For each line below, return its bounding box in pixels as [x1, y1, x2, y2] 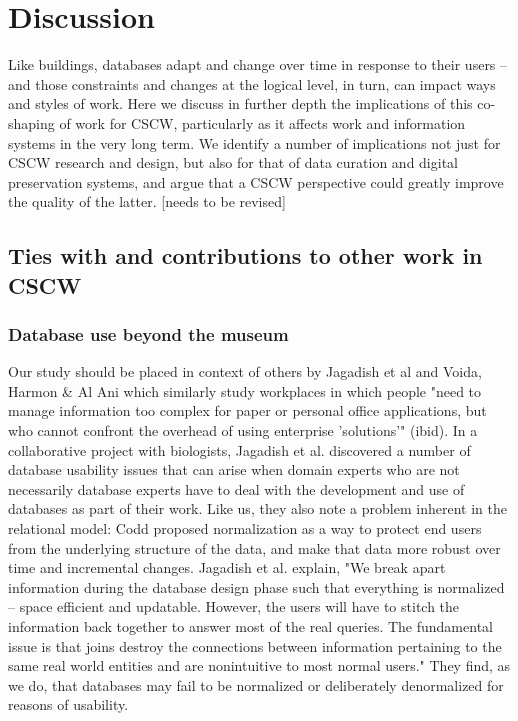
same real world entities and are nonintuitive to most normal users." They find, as [8, 655, 511, 676]
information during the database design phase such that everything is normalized [8, 576, 505, 597]
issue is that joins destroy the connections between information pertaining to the [8, 635, 502, 656]
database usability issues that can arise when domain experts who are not [8, 459, 460, 480]
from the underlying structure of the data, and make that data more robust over [8, 537, 501, 558]
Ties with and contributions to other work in [8, 240, 483, 271]
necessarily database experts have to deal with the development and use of [8, 478, 465, 499]
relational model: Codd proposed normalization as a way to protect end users [8, 518, 482, 539]
